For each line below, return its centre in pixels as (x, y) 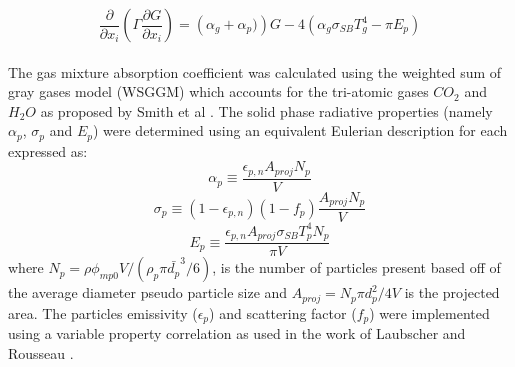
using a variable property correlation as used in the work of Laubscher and (237, 333)
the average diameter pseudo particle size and (148, 292)
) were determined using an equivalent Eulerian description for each (300, 130)
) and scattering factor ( (283, 312)
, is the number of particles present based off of (356, 267)
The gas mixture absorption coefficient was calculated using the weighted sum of (255, 71)
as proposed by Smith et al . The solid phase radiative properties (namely (266, 110)
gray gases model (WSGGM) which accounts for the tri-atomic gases (218, 91)
